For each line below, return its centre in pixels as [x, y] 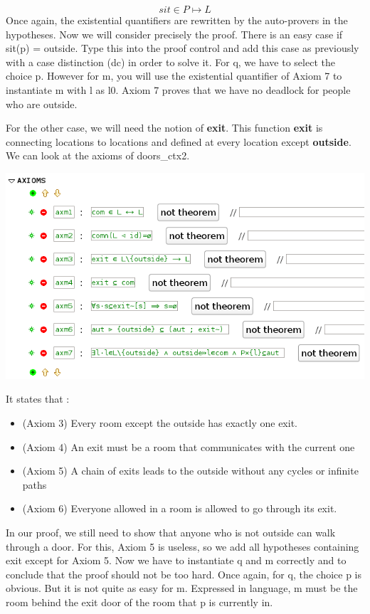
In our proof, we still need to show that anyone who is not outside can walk [171, 532]
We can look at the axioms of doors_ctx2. [98, 155]
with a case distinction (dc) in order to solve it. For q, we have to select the [170, 62]
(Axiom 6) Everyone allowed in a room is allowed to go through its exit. [180, 508]
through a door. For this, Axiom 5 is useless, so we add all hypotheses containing [183, 546]
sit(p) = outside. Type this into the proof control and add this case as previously [183, 48]
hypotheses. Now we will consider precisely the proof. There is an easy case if [174, 34]
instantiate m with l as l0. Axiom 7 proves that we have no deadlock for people [178, 89]
